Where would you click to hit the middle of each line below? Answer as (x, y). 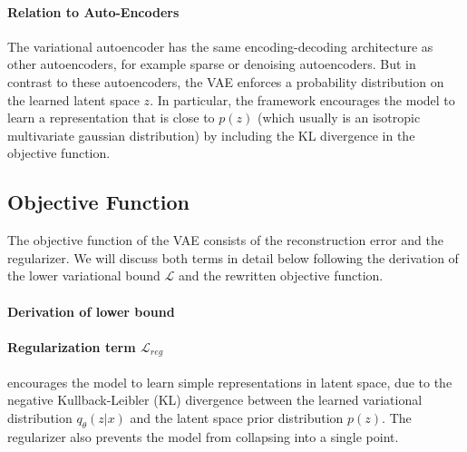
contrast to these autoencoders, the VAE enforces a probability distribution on (226, 81)
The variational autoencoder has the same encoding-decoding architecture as (220, 46)
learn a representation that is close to (111, 118)
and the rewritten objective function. (281, 275)
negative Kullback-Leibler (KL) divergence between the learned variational (215, 400)
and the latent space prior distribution (237, 417)
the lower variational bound (84, 275)
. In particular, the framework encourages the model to (302, 99)
